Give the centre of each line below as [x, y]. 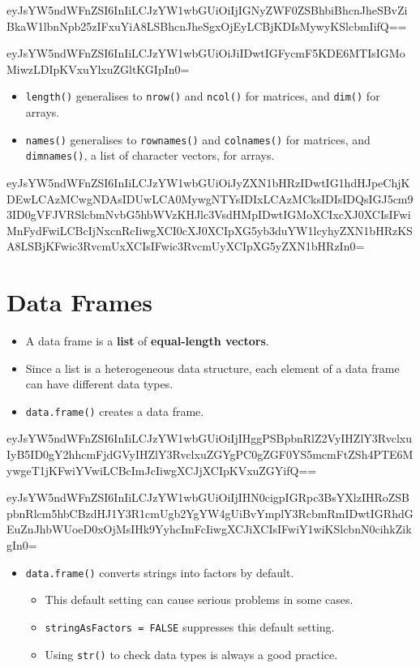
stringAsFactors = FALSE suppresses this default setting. [190, 626]
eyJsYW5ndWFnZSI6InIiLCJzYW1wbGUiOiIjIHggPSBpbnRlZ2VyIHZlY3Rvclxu [209, 438]
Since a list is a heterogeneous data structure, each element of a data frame [212, 368]
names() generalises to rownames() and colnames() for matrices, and [198, 139]
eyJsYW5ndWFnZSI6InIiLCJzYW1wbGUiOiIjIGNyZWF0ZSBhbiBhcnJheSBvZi [207, 10]
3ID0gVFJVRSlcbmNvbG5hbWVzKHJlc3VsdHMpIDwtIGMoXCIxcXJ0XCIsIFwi [209, 214]
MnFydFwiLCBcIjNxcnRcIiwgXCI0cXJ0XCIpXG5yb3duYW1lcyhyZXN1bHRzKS [210, 230]
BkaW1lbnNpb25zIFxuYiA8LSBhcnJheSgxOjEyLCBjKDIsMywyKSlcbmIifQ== [207, 26]
